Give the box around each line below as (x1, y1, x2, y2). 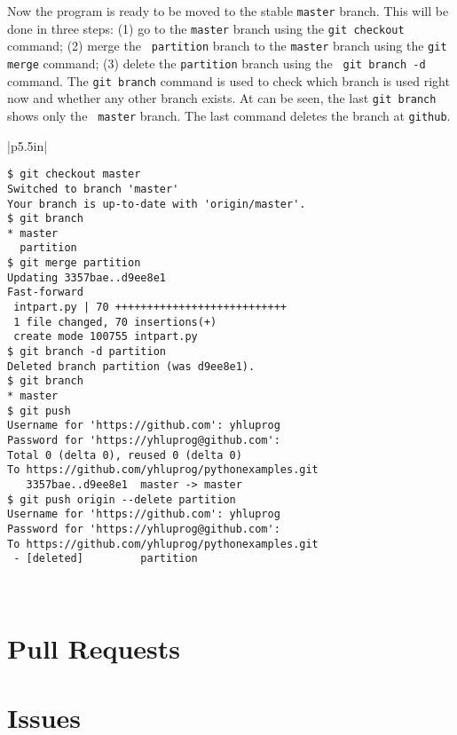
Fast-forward (7, 286, 83, 299)
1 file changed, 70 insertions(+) (13, 315, 217, 328)
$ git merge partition (7, 257, 141, 270)
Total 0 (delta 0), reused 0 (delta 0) (7, 448, 242, 462)
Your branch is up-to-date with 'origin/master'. (7, 197, 306, 210)
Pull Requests (7, 629, 180, 666)
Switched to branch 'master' (7, 182, 179, 195)
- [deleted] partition (13, 552, 198, 565)
